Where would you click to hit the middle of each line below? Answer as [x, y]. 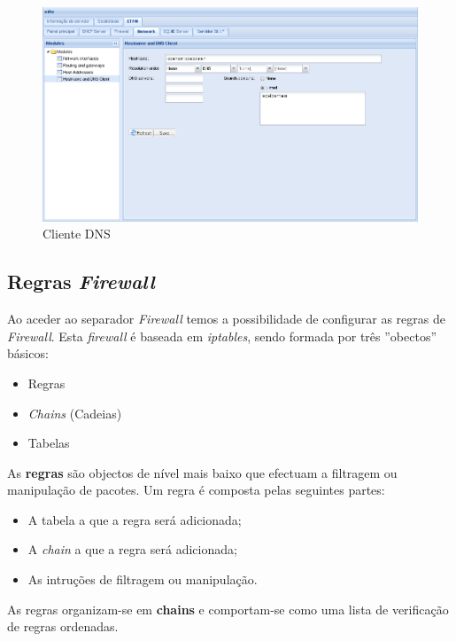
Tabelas [49, 443]
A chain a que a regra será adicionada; [132, 549]
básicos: [28, 353]
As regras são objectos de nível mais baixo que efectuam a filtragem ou [202, 472]
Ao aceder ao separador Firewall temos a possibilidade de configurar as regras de [226, 319]
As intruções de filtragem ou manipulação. [143, 579]
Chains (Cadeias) [75, 413]
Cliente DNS [77, 234]
